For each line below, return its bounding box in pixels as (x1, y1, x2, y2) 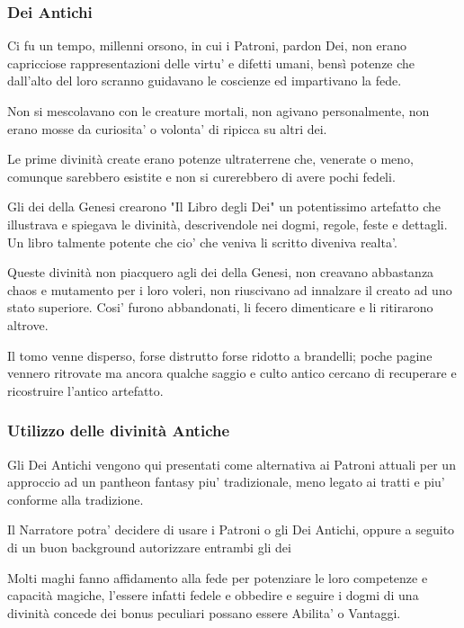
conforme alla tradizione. (7, 489, 144, 508)
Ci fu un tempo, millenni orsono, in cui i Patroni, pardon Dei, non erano (7, 36, 407, 55)
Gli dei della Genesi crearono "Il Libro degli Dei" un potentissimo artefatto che (7, 197, 441, 216)
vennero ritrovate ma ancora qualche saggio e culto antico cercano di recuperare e (7, 363, 457, 382)
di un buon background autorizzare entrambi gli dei (7, 537, 291, 556)
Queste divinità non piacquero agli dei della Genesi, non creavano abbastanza (7, 263, 434, 282)
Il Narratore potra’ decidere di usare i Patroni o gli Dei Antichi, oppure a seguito (7, 520, 455, 539)
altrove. (7, 315, 49, 334)
